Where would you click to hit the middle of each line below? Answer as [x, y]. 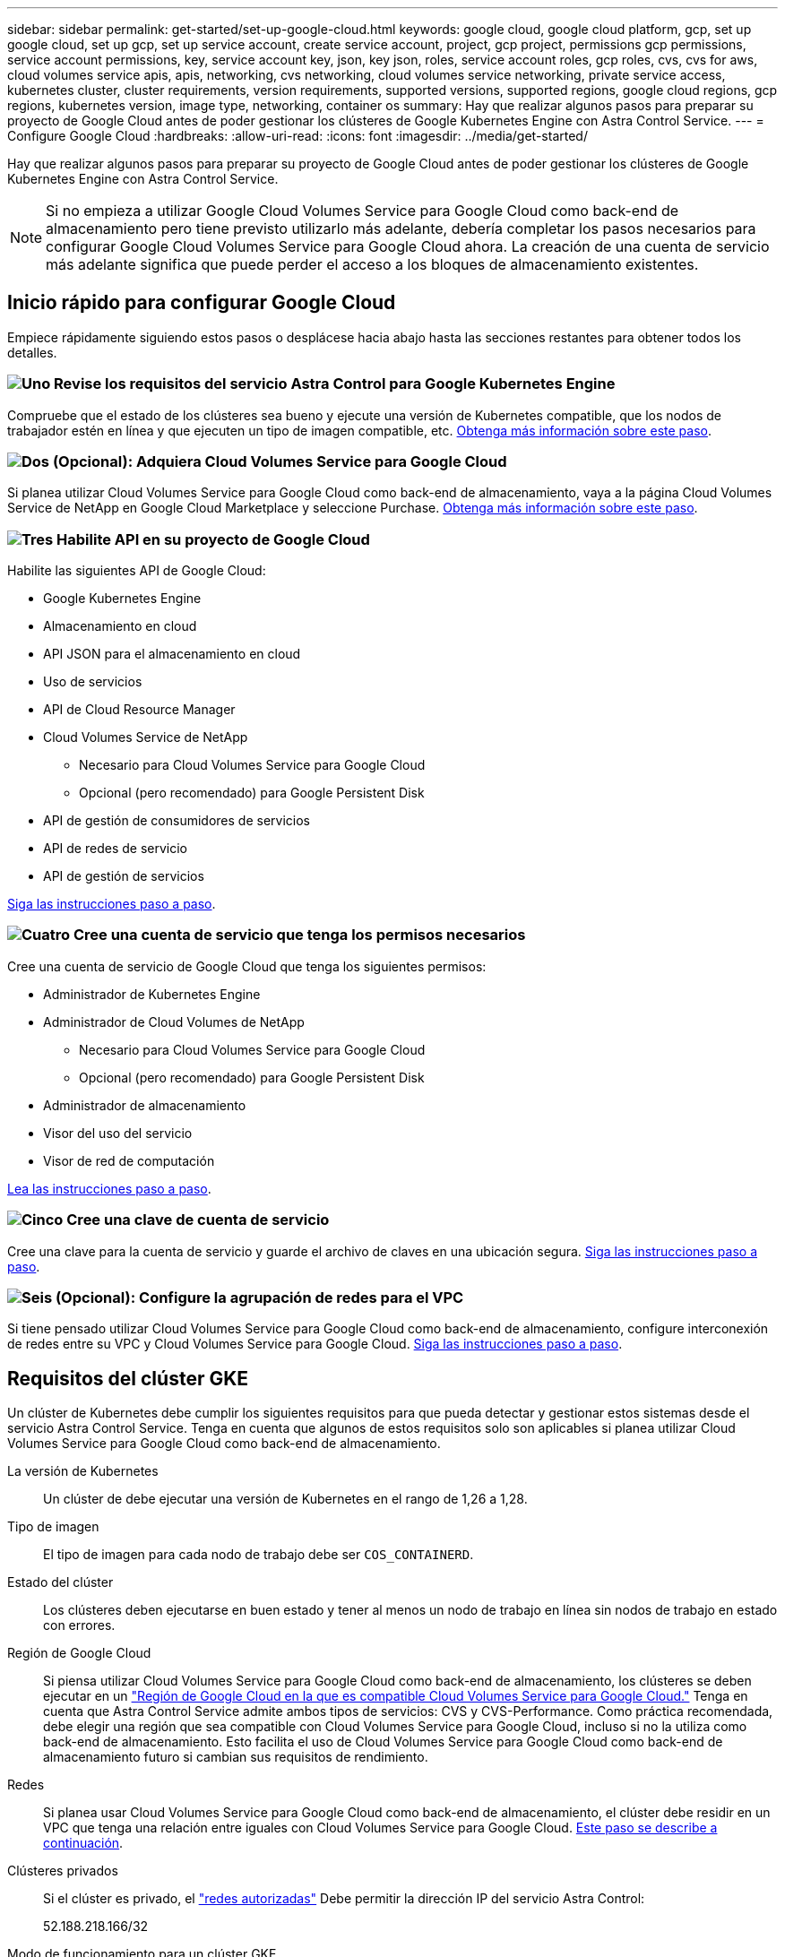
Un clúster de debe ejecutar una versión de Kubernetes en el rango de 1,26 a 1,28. [285, 1499]
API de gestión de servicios [124, 876]
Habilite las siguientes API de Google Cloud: [137, 571]
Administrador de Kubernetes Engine [152, 994]
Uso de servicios [93, 682]
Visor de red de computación [129, 1160]
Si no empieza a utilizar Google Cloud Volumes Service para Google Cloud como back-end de [362, 211]
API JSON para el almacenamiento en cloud [172, 654]
